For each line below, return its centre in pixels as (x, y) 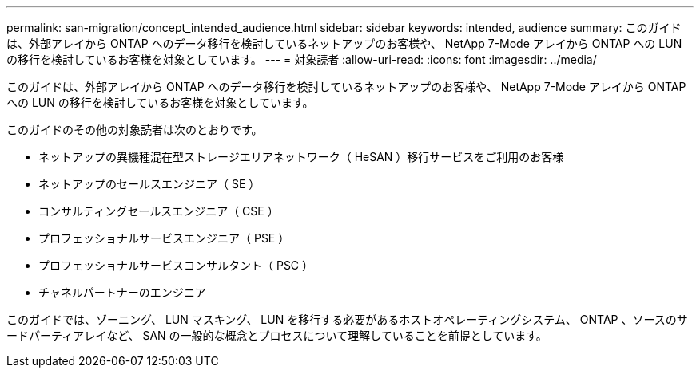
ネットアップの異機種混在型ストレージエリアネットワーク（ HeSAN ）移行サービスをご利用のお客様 (301, 157)
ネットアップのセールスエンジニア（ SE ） (149, 184)
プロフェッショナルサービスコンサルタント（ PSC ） (176, 265)
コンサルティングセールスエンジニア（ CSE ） (159, 211)
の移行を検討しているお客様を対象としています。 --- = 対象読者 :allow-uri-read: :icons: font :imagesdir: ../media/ (302, 59)
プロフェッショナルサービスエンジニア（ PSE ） (164, 238)
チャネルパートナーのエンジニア (122, 292)
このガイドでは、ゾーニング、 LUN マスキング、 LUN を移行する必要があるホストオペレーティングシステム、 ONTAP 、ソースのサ (347, 319)
